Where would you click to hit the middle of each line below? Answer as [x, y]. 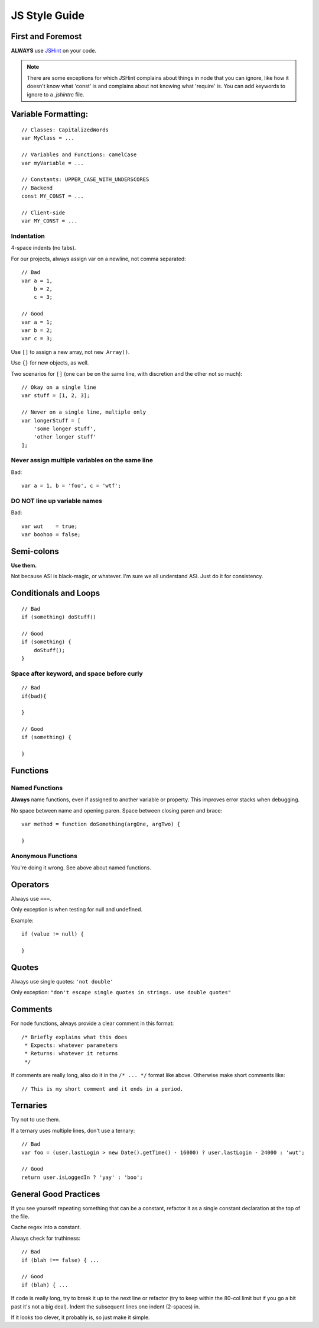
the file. [20, 1217]
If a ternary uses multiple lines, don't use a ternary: [73, 1130]
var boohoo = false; [51, 535]
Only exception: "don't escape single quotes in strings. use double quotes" [121, 992]
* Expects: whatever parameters [71, 1045]
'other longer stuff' [65, 437]
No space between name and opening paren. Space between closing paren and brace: [117, 810]
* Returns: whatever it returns [71, 1054]
